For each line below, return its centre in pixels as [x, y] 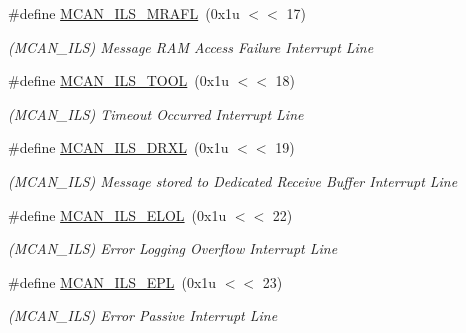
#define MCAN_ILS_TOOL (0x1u [118, 80]
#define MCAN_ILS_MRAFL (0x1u [124, 13]
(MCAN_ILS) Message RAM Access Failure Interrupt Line [191, 46]
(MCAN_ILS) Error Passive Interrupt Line [143, 315]
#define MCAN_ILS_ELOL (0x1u [117, 214]
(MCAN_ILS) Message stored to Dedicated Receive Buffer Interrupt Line [233, 180]
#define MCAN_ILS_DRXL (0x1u [118, 147]
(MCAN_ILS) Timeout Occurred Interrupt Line [156, 113]
